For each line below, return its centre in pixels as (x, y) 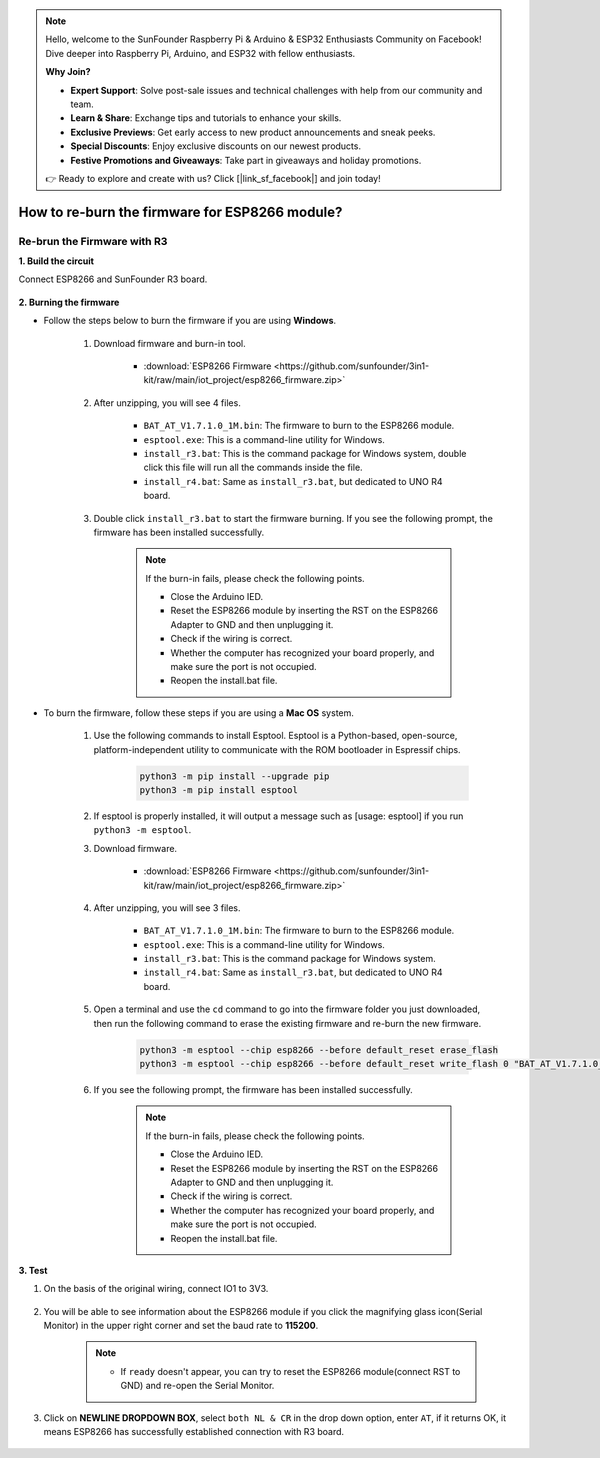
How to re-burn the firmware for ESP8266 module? (180, 211)
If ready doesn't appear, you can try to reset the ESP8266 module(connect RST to (290, 1371)
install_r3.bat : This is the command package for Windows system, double (305, 453)
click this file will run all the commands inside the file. (253, 467)
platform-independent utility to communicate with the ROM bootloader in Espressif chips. (277, 749)
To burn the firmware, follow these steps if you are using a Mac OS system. (199, 712)
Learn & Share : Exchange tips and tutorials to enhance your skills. (206, 118)
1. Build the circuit (56, 261)
